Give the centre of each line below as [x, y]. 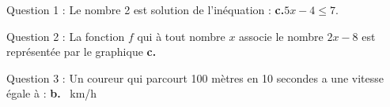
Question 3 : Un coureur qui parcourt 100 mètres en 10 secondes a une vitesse [195, 77]
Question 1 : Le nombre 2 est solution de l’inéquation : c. [146, 9]
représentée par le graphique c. [81, 52]
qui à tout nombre [181, 36]
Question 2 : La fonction [66, 36]
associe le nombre [281, 36]
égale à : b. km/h [52, 93]
